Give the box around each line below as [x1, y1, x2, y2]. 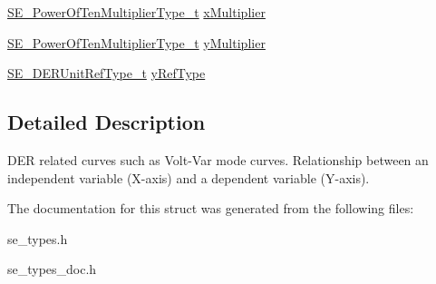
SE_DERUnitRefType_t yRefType [7, 64, 206, 83]
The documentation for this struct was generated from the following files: [7, 199, 414, 218]
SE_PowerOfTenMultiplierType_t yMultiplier [7, 33, 266, 52]
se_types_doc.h [7, 260, 97, 279]
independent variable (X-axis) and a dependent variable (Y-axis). [7, 168, 370, 187]
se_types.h [7, 229, 68, 248]
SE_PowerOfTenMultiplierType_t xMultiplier [7, 3, 266, 21]
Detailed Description [7, 108, 206, 136]
